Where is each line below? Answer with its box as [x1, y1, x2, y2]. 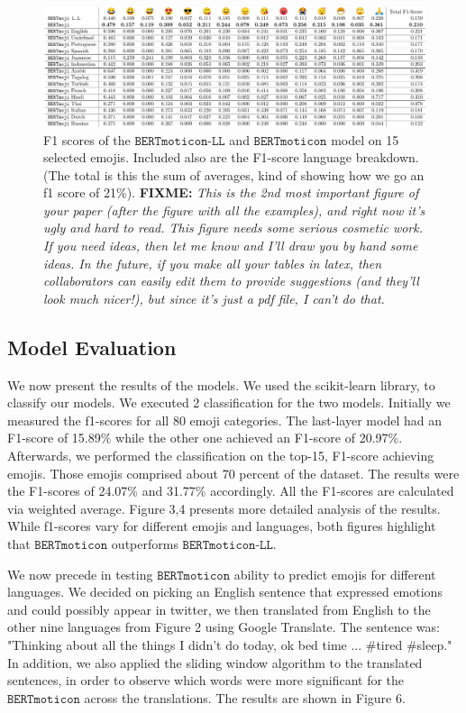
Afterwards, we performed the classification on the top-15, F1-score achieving [7, 446, 434, 465]
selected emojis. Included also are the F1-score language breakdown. [43, 148, 419, 167]
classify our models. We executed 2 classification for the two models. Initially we [7, 393, 451, 412]
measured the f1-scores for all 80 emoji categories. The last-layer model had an [7, 410, 442, 429]
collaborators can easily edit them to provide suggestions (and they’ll [43, 271, 419, 290]
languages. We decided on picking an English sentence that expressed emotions [7, 582, 443, 601]
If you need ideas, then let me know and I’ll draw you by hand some [43, 236, 418, 255]
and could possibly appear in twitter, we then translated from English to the [7, 599, 431, 618]
